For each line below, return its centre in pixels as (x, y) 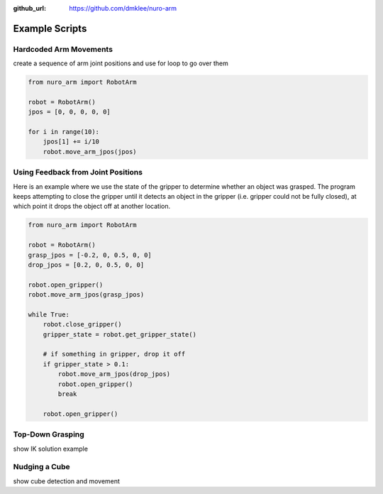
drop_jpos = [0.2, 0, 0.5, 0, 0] (86, 265)
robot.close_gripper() (82, 324)
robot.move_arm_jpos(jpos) (90, 152)
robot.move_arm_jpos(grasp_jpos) (86, 295)
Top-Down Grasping (49, 434)
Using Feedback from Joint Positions (78, 172)
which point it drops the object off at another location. (92, 207)
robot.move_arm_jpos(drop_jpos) (114, 374)
